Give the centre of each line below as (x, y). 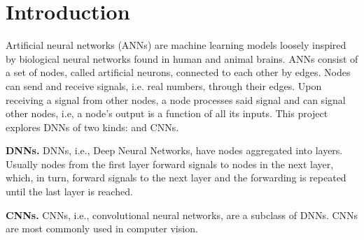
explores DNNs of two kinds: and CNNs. (92, 127)
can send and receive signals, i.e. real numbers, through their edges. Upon (164, 85)
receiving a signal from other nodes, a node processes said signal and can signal (176, 99)
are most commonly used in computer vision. (102, 228)
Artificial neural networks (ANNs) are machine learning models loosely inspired (176, 45)
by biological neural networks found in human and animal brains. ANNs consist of (182, 58)
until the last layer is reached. (69, 192)
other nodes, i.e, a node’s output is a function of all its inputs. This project (167, 113)
